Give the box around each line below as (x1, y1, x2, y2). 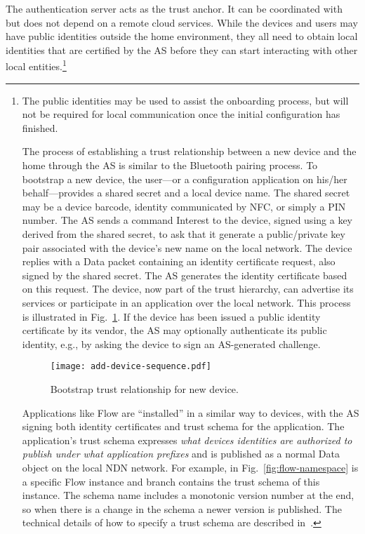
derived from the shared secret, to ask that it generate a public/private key (22, 226, 345, 241)
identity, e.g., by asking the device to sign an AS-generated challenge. (22, 336, 321, 351)
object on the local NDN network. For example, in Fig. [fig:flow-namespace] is (22, 460, 359, 474)
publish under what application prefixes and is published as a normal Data (22, 446, 340, 461)
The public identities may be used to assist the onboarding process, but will (22, 93, 349, 107)
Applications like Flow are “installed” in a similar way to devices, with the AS (22, 405, 359, 420)
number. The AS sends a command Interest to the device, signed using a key (22, 213, 352, 227)
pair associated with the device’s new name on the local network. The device (22, 240, 352, 255)
